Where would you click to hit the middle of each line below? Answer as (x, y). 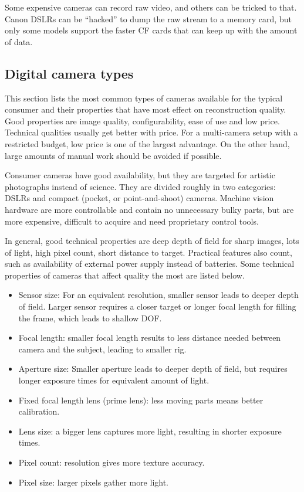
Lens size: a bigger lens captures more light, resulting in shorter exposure (150, 431)
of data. (19, 41)
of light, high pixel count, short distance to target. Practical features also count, (148, 252)
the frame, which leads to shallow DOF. (90, 318)
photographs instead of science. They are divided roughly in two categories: (140, 186)
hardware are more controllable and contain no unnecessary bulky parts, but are (149, 209)
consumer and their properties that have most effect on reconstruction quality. (146, 109)
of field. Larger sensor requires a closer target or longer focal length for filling (157, 306)
